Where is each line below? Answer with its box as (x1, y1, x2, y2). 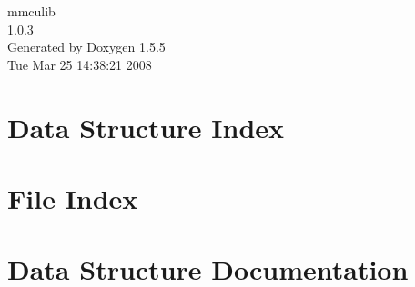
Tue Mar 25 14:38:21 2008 (7, 54, 152, 74)
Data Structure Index (7, 108, 285, 145)
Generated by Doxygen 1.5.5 (7, 37, 166, 56)
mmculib (7, 2, 56, 20)
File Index (7, 179, 138, 216)
